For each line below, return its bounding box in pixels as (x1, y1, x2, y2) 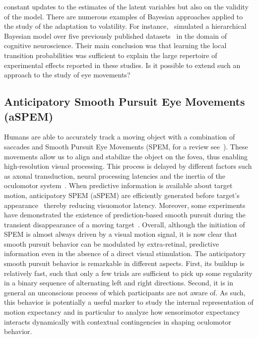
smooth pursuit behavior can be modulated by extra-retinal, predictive (4, 238, 219, 249)
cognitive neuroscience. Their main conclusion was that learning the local (4, 40, 227, 51)
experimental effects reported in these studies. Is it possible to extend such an (4, 60, 241, 70)
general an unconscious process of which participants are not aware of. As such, (4, 287, 246, 297)
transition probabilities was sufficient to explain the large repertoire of (4, 50, 217, 60)
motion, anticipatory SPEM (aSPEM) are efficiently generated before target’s (4, 190, 240, 200)
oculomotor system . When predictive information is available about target (4, 180, 233, 191)
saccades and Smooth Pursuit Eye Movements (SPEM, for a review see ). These (4, 141, 248, 151)
